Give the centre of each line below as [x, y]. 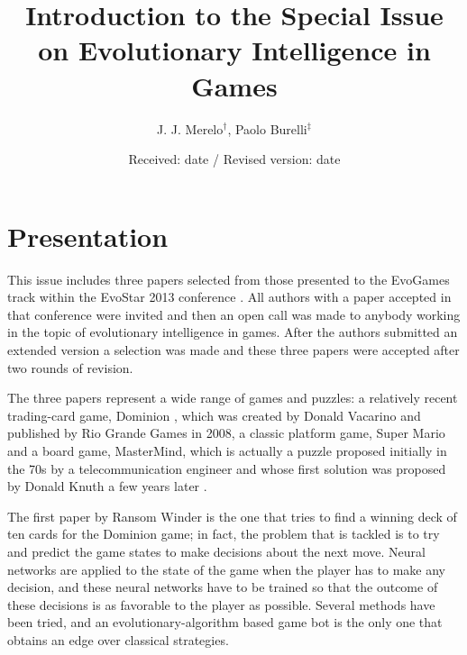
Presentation [88, 236]
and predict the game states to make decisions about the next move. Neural [216, 551]
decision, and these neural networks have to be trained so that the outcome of [223, 587]
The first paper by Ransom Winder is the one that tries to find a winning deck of [232, 516]
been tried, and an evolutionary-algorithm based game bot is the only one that [225, 622]
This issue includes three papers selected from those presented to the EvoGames [229, 279]
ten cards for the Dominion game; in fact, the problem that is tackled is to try [224, 534]
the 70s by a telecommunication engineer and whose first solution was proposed [227, 468]
